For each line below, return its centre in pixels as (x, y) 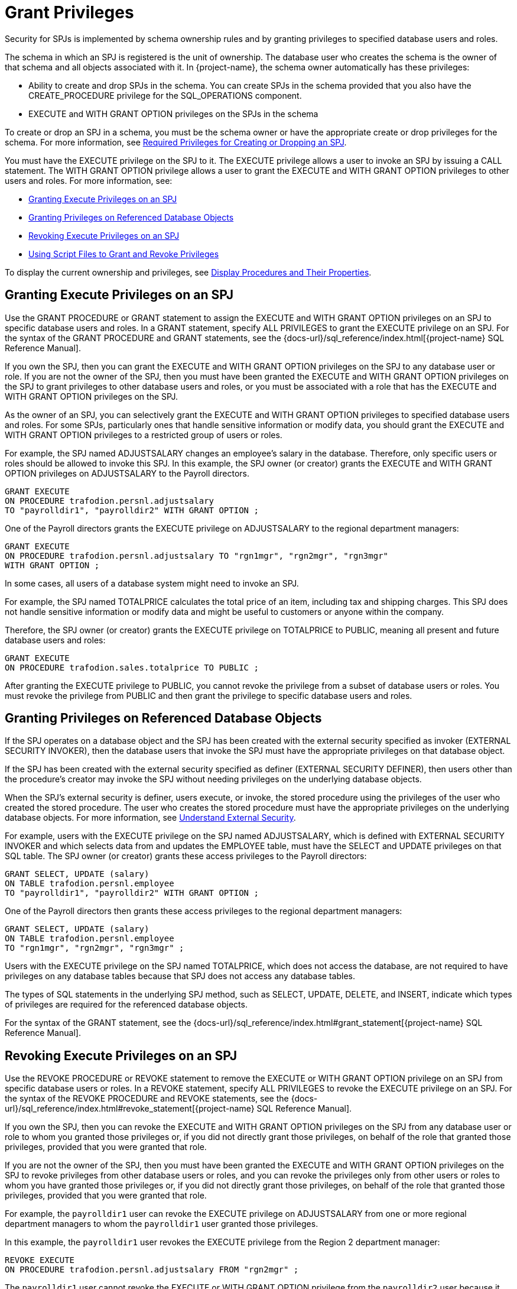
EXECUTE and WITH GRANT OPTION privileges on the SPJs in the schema (173, 114)
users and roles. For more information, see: (89, 180)
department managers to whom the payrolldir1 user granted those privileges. (162, 1224)
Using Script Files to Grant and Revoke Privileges (124, 254)
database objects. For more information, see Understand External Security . (150, 818)
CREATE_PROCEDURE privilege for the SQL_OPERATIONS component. (165, 95)
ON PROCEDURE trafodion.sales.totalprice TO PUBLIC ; (132, 667)
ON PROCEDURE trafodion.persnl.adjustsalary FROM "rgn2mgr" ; (152, 1270)
